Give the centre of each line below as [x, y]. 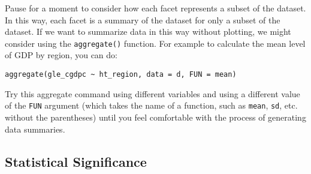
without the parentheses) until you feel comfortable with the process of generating [155, 117]
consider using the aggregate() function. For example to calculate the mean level [155, 43]
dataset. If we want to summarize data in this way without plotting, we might [148, 31]
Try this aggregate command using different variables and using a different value [153, 93]
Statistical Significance [76, 161]
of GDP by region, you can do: [61, 55]
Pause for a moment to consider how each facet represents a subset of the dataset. [155, 8]
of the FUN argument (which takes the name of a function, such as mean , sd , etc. [151, 105]
